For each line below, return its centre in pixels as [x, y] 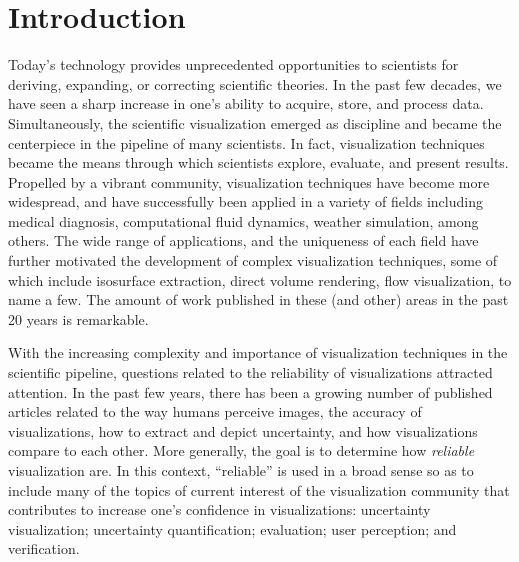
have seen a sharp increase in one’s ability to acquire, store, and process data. [246, 103]
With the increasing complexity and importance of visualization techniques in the [258, 352]
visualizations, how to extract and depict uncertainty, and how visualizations [243, 430]
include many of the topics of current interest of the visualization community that [259, 489]
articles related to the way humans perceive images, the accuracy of [215, 411]
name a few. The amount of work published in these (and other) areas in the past [258, 299]
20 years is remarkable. [78, 318]
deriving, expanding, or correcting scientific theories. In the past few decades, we [255, 83]
